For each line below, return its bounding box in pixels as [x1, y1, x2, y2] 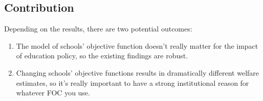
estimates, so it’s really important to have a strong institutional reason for [16, 77, 249, 88]
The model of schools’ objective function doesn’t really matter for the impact [16, 40, 258, 51]
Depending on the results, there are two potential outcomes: [4, 23, 192, 34]
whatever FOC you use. [16, 87, 90, 98]
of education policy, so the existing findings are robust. [16, 50, 188, 61]
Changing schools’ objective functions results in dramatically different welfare [16, 67, 259, 78]
